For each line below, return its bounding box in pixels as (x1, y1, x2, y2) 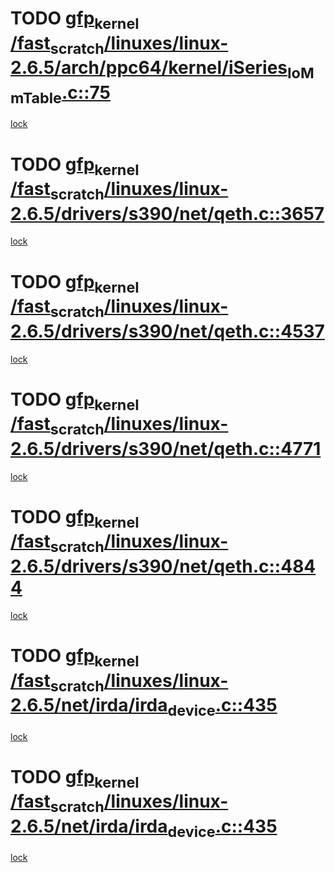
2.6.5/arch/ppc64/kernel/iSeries (10, 57, 288, 79)
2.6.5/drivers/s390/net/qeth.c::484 (10, 555, 317, 578)
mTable (10, 88, 62, 107)
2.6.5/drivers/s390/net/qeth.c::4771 (10, 437, 322, 460)
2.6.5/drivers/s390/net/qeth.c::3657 (10, 202, 325, 225)
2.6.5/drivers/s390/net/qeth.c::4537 (10, 320, 325, 342)
